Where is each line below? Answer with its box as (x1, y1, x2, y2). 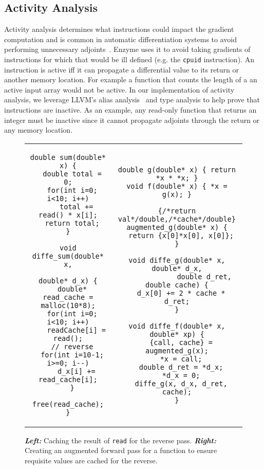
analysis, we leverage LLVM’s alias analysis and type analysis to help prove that (4, 94, 260, 105)
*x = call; (160, 354, 202, 363)
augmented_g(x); (145, 346, 209, 355)
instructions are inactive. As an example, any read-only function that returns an (4, 104, 257, 115)
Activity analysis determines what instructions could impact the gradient (4, 24, 234, 34)
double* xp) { (149, 330, 204, 338)
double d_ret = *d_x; (139, 363, 223, 371)
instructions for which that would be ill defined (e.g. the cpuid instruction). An (4, 53, 254, 64)
